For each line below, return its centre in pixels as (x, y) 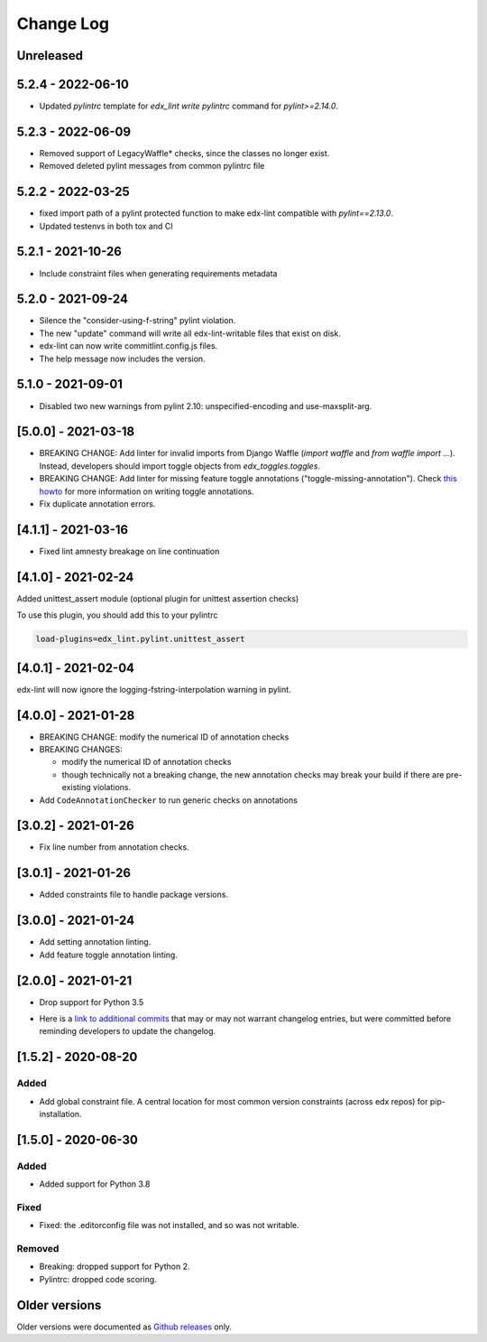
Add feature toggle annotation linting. (108, 955)
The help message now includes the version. (123, 359)
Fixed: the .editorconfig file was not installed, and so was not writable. (169, 1226)
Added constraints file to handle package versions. (134, 895)
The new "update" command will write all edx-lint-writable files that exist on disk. (190, 333)
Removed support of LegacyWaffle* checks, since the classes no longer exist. (184, 153)
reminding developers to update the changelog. (128, 1031)
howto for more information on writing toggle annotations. (147, 491)
